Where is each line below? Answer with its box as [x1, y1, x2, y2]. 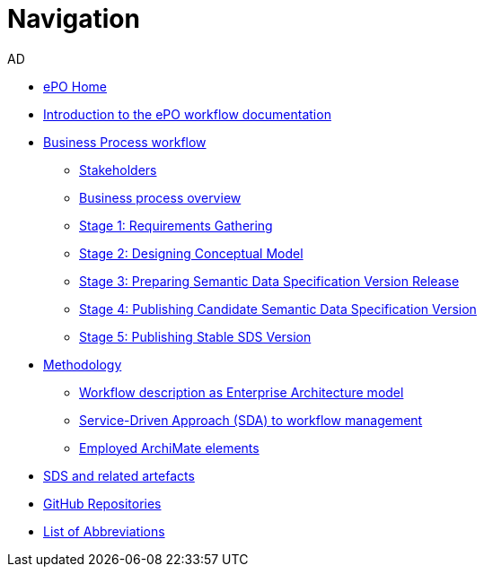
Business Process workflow [43, 134, 207, 150]
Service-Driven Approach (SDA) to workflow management [79, 412, 423, 428]
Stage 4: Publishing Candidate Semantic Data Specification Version [79, 300, 477, 317]
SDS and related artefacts [43, 467, 195, 483]
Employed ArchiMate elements [79, 439, 260, 456]
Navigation [7, 4, 140, 34]
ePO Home [43, 78, 107, 94]
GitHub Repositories [43, 495, 162, 511]
